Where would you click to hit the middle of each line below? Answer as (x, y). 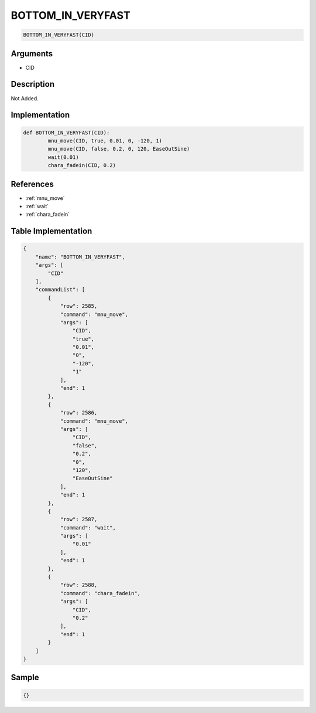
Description (33, 84)
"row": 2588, (79, 585)
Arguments (32, 54)
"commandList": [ (60, 290)
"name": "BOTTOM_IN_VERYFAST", (80, 257)
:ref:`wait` (37, 206)
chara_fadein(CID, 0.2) (82, 165)
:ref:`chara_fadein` (48, 215)
